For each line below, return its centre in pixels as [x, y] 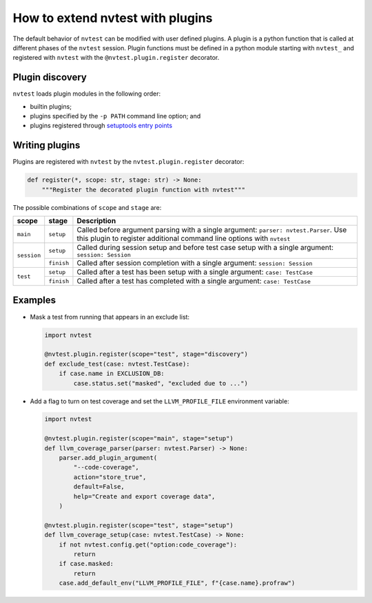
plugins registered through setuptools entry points [101, 126]
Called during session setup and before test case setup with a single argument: [205, 248]
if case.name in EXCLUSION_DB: [112, 374]
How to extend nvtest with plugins [113, 18]
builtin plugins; [51, 106]
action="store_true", [110, 477]
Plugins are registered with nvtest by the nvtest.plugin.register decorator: [128, 162]
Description [96, 221]
